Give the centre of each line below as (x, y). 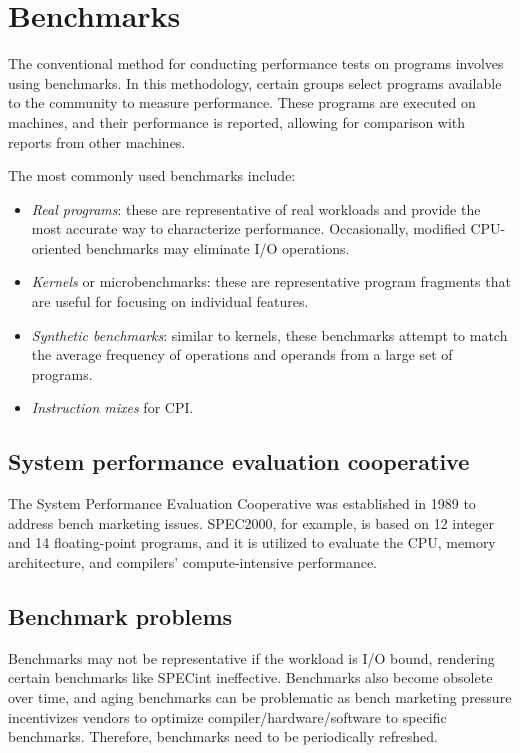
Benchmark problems (120, 616)
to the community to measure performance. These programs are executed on (242, 102)
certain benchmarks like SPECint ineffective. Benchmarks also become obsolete (250, 677)
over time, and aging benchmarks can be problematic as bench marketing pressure (260, 697)
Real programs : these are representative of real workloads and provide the (256, 208)
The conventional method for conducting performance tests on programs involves (256, 63)
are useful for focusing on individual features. (170, 301)
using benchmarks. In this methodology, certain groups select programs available (255, 82)
